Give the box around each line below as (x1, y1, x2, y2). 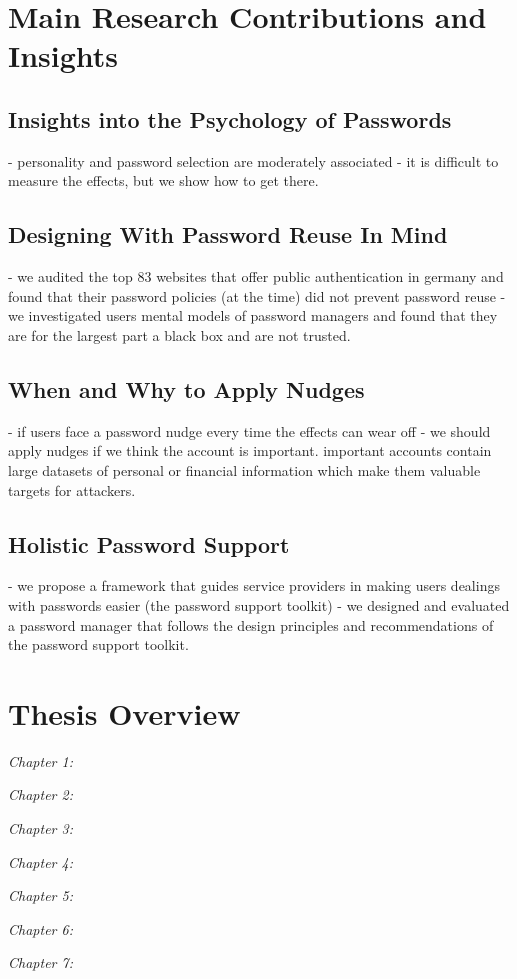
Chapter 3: (8, 818, 73, 838)
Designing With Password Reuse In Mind (8, 219, 448, 250)
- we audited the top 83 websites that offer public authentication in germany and (8, 266, 504, 287)
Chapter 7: (8, 952, 73, 973)
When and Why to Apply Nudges (8, 373, 365, 404)
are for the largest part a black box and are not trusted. (8, 324, 351, 345)
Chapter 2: (8, 784, 73, 805)
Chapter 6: (8, 918, 73, 939)
